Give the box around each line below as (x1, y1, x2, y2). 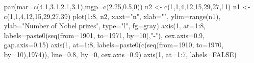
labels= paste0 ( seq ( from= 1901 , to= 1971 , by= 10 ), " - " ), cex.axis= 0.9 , (4, 30, 204, 40)
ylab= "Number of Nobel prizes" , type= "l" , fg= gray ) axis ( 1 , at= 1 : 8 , (4, 21, 206, 31)
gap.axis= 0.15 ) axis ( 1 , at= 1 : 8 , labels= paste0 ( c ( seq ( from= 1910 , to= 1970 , (4, 40, 224, 50)
